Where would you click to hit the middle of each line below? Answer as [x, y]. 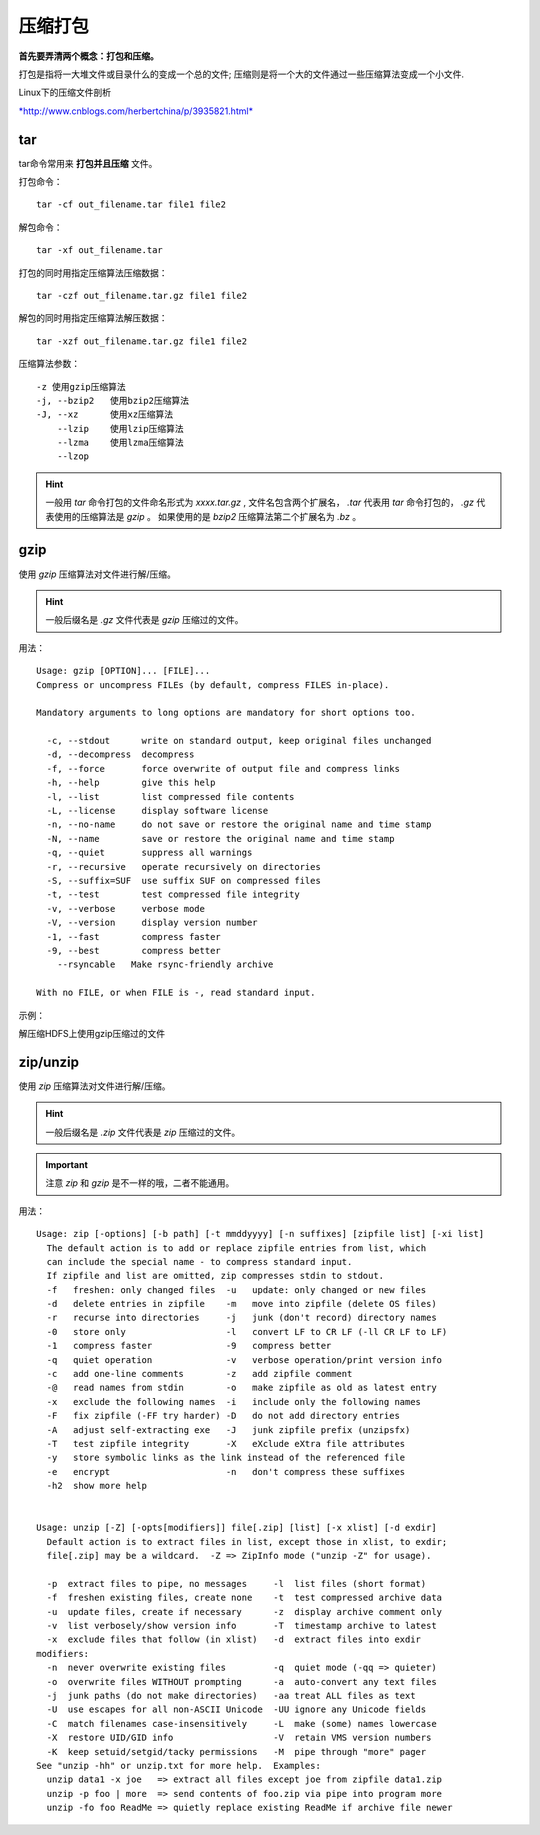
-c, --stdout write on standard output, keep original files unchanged [239, 741]
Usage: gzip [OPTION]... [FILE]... [123, 671]
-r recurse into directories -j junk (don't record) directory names [241, 1318]
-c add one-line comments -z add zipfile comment [199, 1374]
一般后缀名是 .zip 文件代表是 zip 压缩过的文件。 [143, 1132]
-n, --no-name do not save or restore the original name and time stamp [239, 824]
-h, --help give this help [131, 783]
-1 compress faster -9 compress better [189, 1346]
